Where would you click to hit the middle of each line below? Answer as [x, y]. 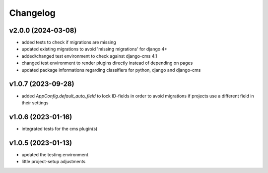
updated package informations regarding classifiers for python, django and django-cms [111, 70]
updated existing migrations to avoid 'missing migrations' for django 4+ [95, 49]
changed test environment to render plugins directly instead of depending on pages [107, 63]
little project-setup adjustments [54, 162]
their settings [35, 103]
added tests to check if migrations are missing [69, 43]
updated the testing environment [55, 154]
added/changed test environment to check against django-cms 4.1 [89, 56]
